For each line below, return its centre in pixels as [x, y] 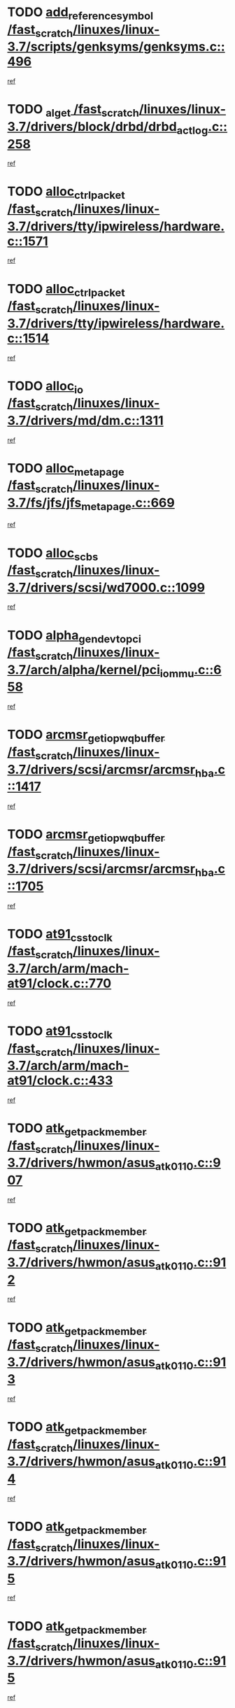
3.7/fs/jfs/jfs [44, 503]
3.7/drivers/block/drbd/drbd [92, 126]
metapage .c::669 [128, 504]
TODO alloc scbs [53, 554]
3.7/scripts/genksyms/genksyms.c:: [116, 47]
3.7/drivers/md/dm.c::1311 [86, 420]
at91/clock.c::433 [60, 1081]
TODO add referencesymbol [80, 13]
